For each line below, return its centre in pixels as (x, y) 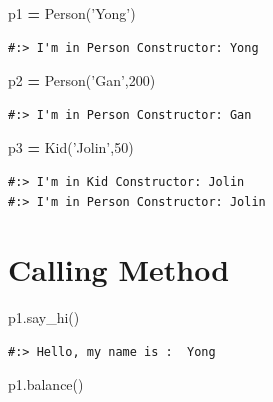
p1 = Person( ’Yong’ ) (72, 13)
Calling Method (119, 269)
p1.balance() (46, 384)
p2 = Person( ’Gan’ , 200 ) (82, 80)
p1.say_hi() (44, 317)
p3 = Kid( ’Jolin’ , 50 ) (71, 147)
